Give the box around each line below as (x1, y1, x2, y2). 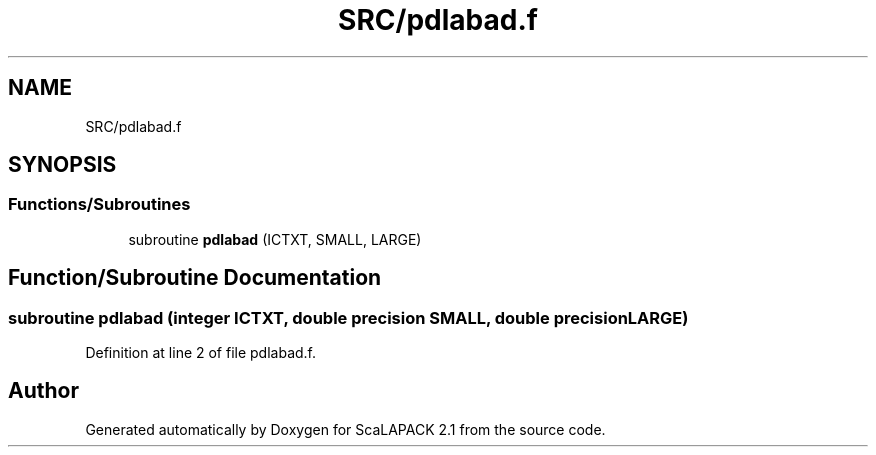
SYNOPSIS (8, 152, 117, 178)
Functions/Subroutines (8, 194, 191, 215)
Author (8, 378, 79, 404)
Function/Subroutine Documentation (8, 265, 382, 291)
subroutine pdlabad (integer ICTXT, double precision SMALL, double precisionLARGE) (8, 307, 689, 328)
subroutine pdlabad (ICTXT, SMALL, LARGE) (128, 230, 422, 248)
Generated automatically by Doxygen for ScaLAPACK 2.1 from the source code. (85, 420, 606, 438)
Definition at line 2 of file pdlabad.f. (85, 344, 317, 362)
